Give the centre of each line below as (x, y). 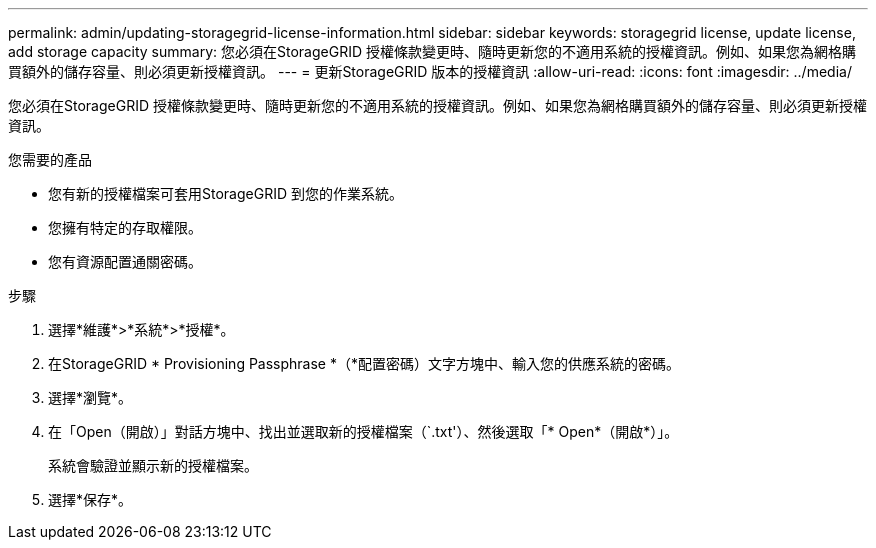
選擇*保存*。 (90, 499)
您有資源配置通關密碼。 (125, 261)
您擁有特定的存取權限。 (125, 227)
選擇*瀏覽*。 (90, 397)
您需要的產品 (50, 159)
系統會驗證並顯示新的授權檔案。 (153, 465)
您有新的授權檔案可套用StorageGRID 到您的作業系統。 (225, 193)
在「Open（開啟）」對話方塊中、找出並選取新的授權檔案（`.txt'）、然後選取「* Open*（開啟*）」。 (363, 431)
